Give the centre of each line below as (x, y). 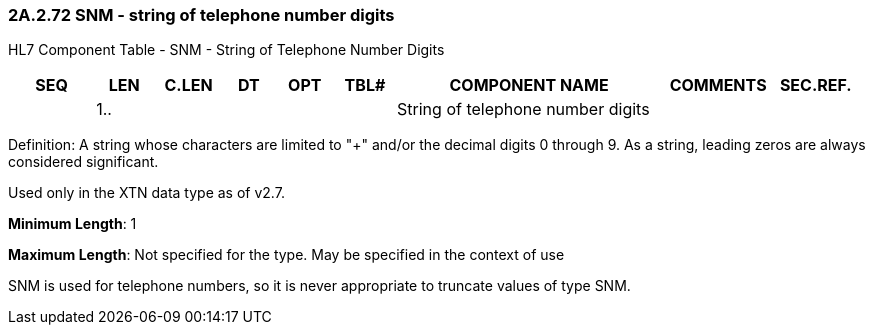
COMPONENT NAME (529, 85)
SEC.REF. (815, 85)
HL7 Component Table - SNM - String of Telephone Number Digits (226, 50)
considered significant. (83, 162)
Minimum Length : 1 (72, 224)
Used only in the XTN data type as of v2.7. (146, 193)
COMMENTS (718, 85)
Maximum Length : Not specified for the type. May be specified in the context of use (286, 255)
